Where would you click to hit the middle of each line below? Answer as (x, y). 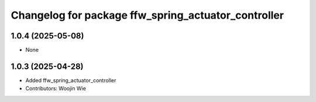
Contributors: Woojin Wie (56, 89)
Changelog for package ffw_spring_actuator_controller (147, 15)
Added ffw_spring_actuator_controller (71, 80)
